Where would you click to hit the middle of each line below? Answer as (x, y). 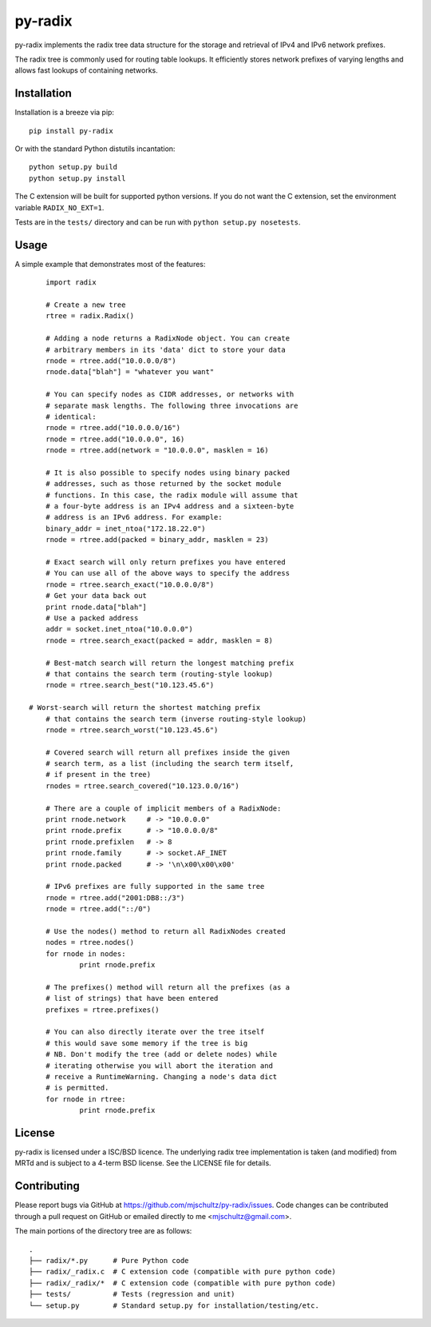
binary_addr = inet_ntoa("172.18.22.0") (126, 528)
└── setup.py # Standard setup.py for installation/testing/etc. (174, 1305)
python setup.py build (73, 167)
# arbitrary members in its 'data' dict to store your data (166, 349)
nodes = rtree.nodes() (90, 942)
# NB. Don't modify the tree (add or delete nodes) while (161, 1054)
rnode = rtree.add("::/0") (98, 909)
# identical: (71, 416)
